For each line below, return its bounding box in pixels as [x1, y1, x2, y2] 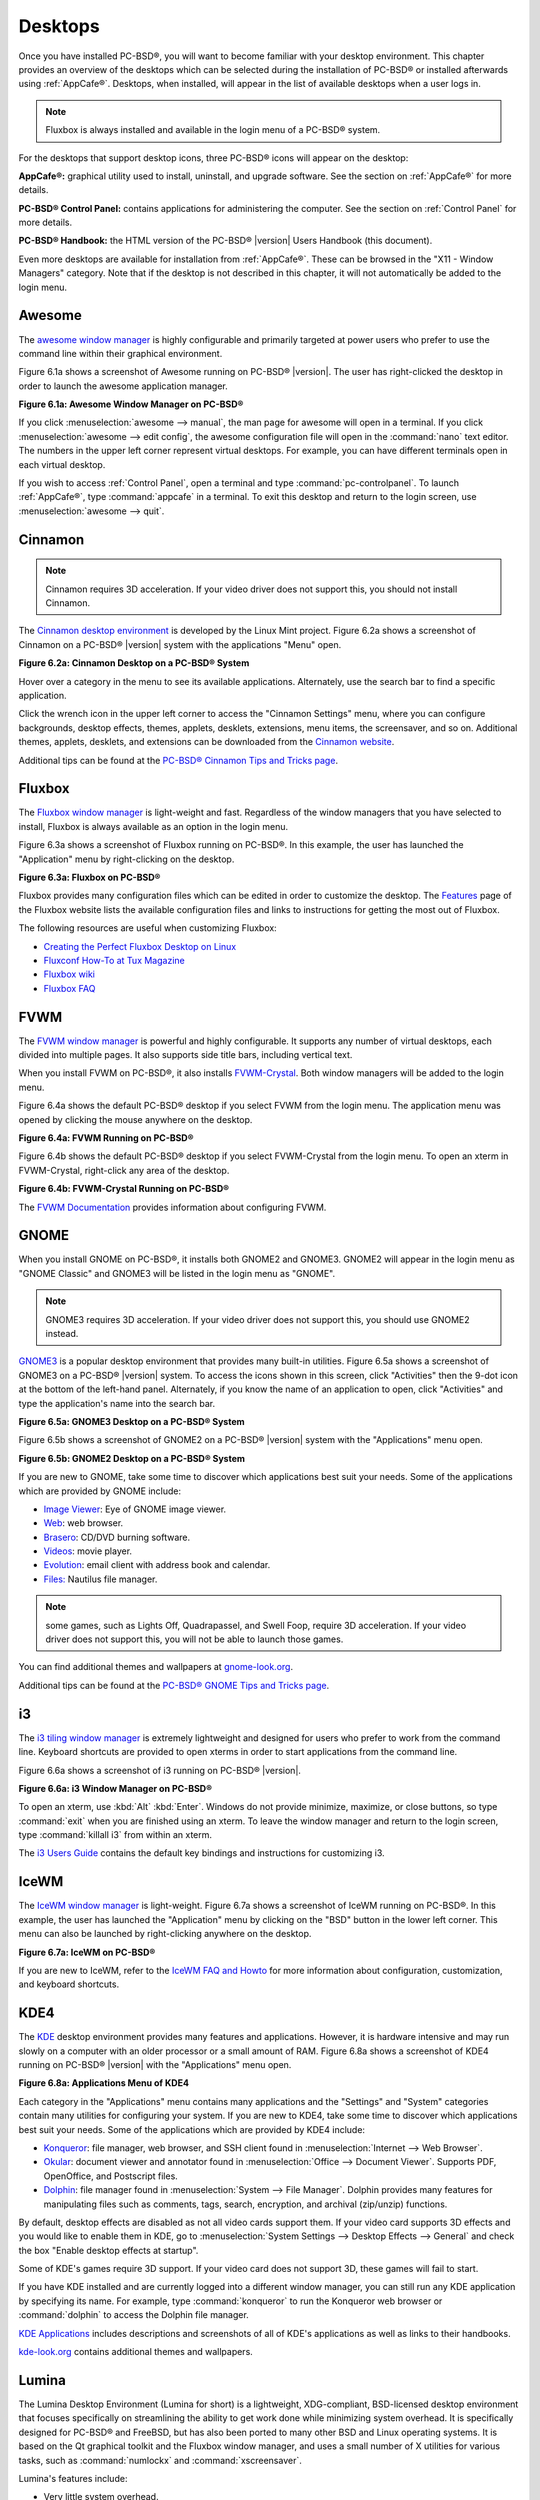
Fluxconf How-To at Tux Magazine [43, 954, 185, 966]
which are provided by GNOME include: [18, 1485, 182, 1497]
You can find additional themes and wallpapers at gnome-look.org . [18, 1661, 294, 1673]
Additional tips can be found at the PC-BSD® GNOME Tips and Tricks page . [18, 1679, 330, 1691]
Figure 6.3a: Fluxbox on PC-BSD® [18, 871, 161, 883]
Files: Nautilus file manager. [43, 1573, 158, 1585]
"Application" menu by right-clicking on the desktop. [18, 853, 235, 865]
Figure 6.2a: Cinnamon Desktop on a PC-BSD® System [18, 657, 250, 669]
